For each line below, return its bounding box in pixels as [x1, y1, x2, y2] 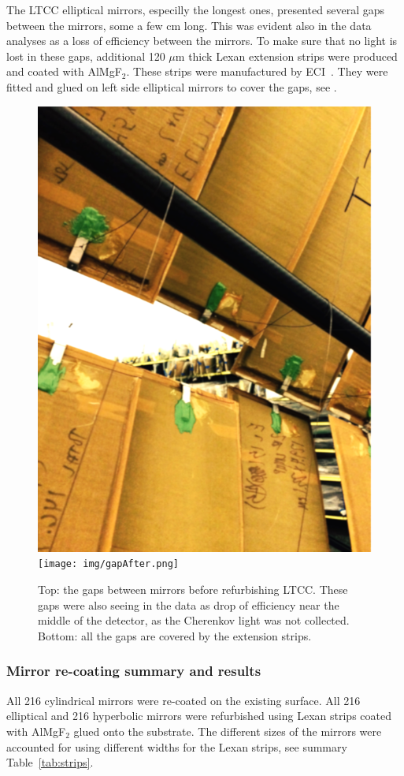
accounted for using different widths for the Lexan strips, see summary [6, 738, 347, 755]
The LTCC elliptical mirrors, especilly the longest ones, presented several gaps [6, 2, 384, 17]
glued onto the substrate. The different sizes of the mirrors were [73, 722, 382, 739]
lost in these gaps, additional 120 [6, 47, 165, 64]
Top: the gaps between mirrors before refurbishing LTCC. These [38, 581, 348, 598]
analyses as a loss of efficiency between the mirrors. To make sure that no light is [6, 32, 398, 49]
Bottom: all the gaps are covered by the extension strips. [38, 627, 312, 644]
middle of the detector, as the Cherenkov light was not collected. [38, 612, 350, 629]
